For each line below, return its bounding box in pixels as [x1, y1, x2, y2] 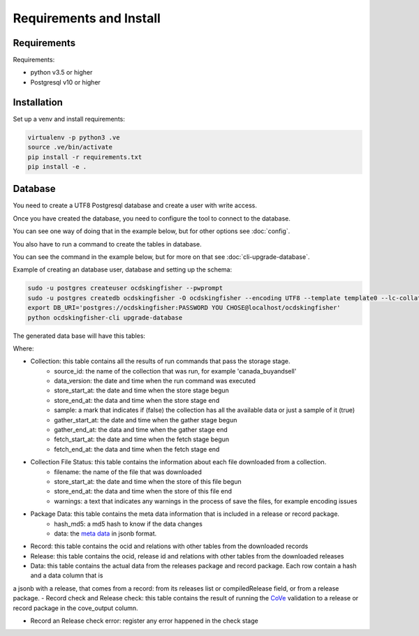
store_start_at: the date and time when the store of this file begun [54, 477, 242, 485]
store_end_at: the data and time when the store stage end [54, 396, 220, 404]
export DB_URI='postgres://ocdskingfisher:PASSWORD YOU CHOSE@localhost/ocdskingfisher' [27, 304, 341, 312]
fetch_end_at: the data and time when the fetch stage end [54, 445, 220, 453]
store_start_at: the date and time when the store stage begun [54, 386, 230, 394]
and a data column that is [30, 571, 103, 579]
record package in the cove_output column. [13, 604, 139, 612]
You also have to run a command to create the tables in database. [13, 239, 202, 248]
